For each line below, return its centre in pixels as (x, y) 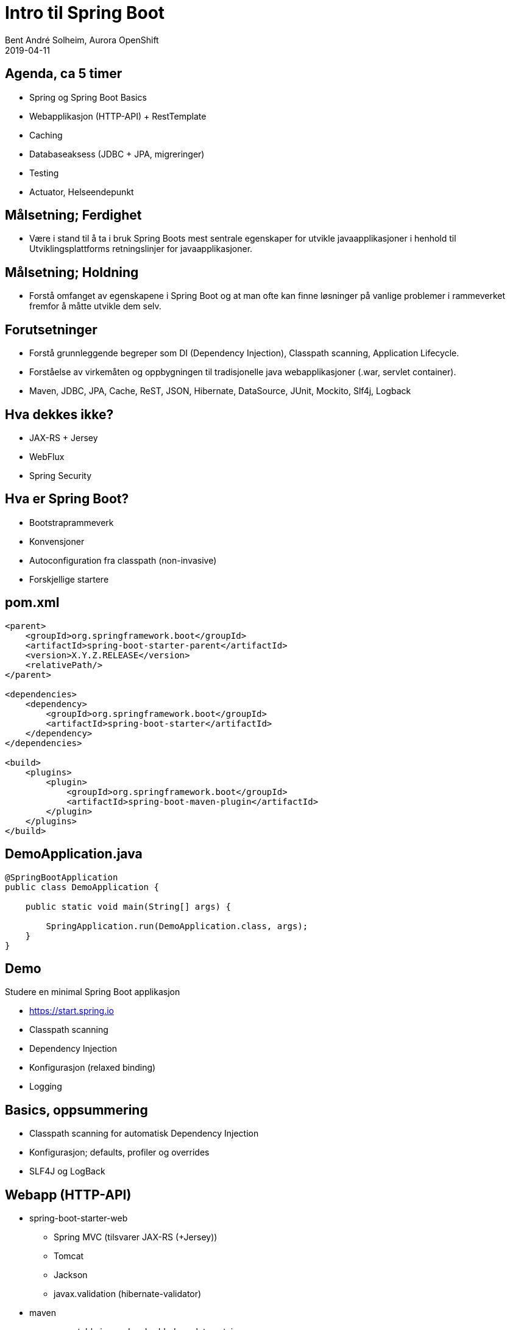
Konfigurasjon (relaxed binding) (93, 1068)
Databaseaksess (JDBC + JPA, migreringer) (117, 154)
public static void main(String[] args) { (128, 906)
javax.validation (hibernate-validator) (128, 1294)
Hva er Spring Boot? (67, 499)
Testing (44, 173)
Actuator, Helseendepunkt (82, 192)
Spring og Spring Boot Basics (88, 97)
